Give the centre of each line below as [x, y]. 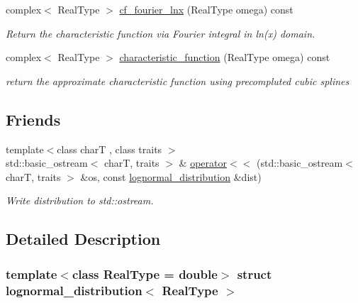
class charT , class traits [110, 149]
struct [254, 274]
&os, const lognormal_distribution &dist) [171, 176]
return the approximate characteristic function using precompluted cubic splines [178, 81]
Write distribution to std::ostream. [80, 200]
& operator [203, 163]
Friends [33, 119]
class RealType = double [145, 274]
